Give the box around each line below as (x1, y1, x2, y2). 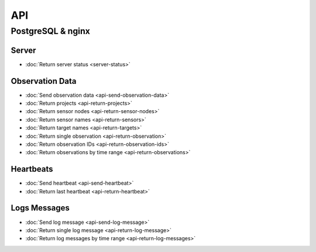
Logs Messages (11, 203, 70, 213)
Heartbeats (11, 164, 53, 174)
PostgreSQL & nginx (11, 26, 91, 36)
